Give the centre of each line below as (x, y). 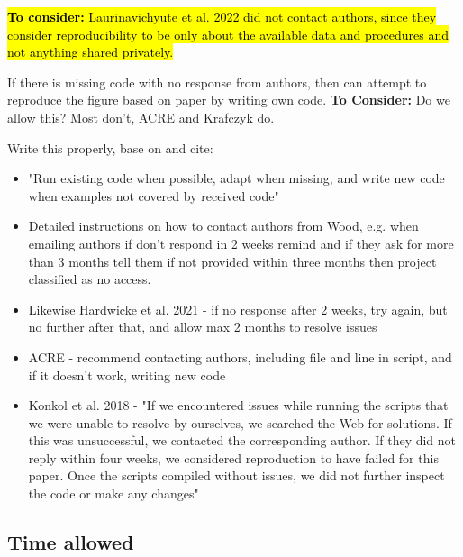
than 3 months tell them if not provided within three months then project (232, 261)
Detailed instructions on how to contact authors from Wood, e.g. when (223, 226)
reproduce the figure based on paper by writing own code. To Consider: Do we (229, 100)
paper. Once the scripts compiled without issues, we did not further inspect (236, 475)
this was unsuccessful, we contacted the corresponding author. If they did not (242, 440)
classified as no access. (90, 279)
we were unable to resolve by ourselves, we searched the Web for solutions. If (240, 422)
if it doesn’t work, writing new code (127, 374)
